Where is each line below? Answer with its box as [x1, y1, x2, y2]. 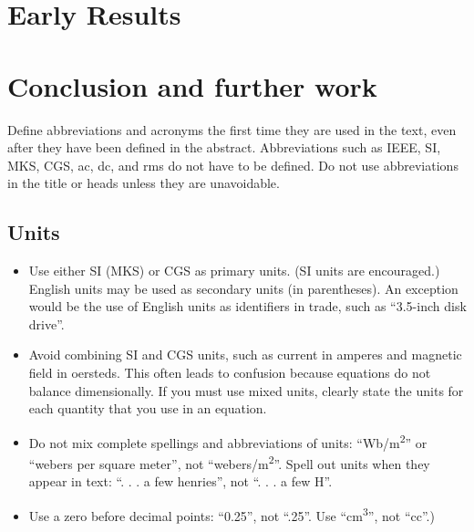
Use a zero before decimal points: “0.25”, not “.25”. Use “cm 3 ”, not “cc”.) [28, 503, 435, 525]
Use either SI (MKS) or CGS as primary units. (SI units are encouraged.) [28, 261, 440, 280]
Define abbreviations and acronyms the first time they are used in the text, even [7, 120, 457, 139]
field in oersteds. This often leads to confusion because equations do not [28, 363, 431, 382]
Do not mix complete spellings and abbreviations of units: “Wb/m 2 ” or [28, 430, 428, 452]
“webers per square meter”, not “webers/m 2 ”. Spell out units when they [28, 452, 430, 473]
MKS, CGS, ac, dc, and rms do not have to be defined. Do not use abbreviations [7, 155, 459, 174]
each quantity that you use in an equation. [28, 399, 267, 418]
